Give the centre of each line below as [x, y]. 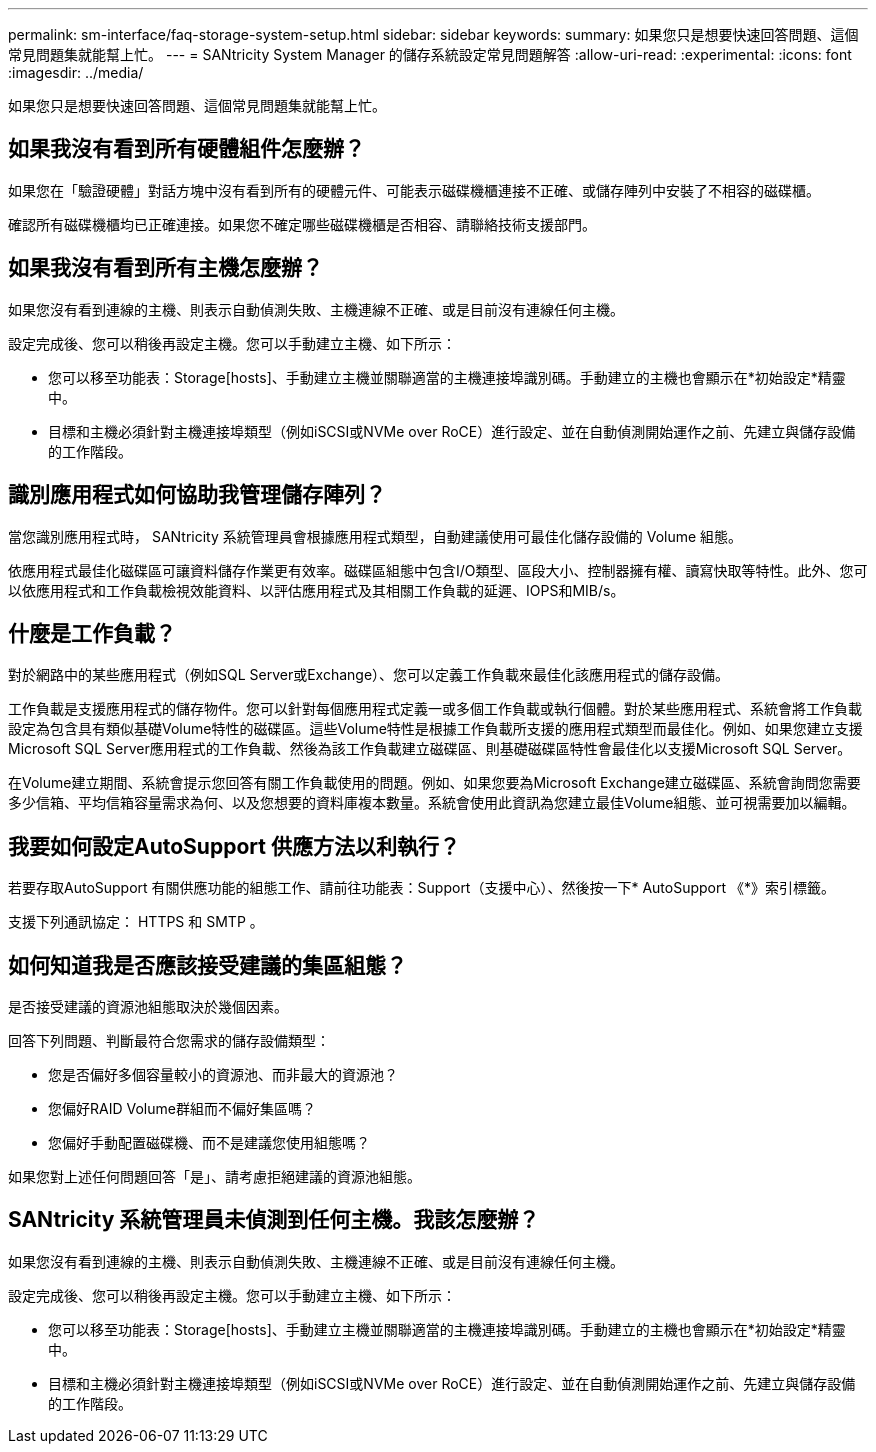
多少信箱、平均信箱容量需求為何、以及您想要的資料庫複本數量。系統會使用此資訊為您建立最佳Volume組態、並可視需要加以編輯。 [432, 803]
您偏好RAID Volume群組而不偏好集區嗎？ [182, 1109]
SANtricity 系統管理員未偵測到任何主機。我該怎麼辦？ [274, 1220]
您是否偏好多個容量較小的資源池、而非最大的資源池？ [223, 1075]
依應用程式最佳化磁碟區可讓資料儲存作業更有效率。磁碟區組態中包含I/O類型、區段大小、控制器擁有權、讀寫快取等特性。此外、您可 [438, 570]
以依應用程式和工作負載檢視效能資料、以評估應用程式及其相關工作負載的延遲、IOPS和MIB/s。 [316, 590]
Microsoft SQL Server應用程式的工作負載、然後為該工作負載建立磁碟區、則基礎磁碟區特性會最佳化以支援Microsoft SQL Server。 [430, 749]
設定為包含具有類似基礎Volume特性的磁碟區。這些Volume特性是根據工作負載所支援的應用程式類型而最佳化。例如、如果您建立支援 [435, 729]
